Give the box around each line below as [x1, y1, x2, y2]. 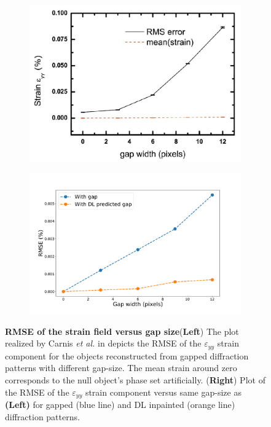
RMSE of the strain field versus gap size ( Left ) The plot [5, 324, 239, 337]
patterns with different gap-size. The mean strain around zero [5, 361, 237, 374]
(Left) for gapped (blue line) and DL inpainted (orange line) [5, 398, 235, 411]
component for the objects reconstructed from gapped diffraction [5, 349, 249, 362]
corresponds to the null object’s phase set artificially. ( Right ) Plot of [5, 374, 265, 386]
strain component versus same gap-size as [85, 385, 242, 398]
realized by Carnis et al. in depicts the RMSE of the [5, 337, 202, 350]
